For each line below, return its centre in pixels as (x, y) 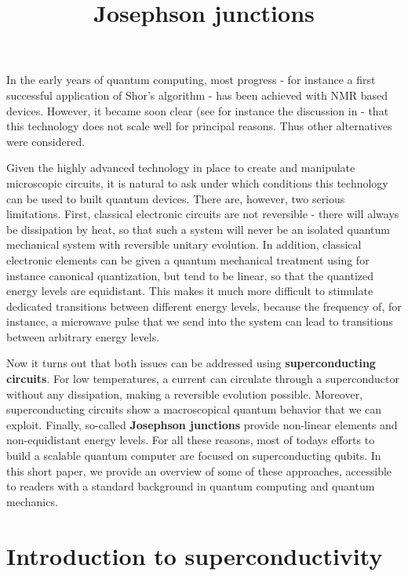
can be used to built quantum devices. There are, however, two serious (176, 198)
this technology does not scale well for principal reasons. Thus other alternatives (199, 126)
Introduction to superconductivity (195, 555)
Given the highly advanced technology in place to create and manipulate (181, 168)
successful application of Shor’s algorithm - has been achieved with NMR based (197, 95)
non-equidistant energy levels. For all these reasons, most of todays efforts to (191, 440)
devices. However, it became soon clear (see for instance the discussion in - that (198, 110)
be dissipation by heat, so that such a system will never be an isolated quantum (199, 229)
